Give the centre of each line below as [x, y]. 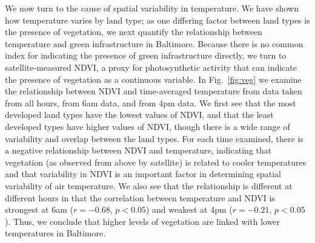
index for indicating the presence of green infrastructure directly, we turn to [146, 55]
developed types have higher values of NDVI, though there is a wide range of [148, 126]
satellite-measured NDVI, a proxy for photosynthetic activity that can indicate [151, 67]
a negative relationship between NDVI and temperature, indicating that [138, 150]
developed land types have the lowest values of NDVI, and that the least [139, 115]
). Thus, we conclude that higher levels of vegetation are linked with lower [143, 221]
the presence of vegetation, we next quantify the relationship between [134, 32]
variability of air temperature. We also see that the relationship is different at [149, 185]
